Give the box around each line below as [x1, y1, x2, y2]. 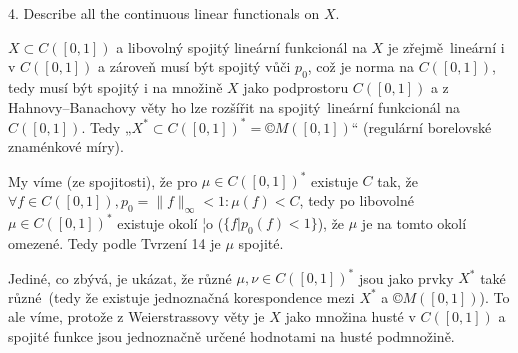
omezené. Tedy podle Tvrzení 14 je [8, 233, 221, 254]
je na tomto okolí [361, 212, 467, 233]
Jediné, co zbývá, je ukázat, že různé [8, 267, 232, 288]
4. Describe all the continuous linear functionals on [8, 3, 320, 23]
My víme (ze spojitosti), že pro [8, 170, 198, 191]
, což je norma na [307, 56, 415, 77]
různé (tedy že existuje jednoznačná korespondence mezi [8, 286, 355, 307]
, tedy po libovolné [299, 189, 414, 210]
